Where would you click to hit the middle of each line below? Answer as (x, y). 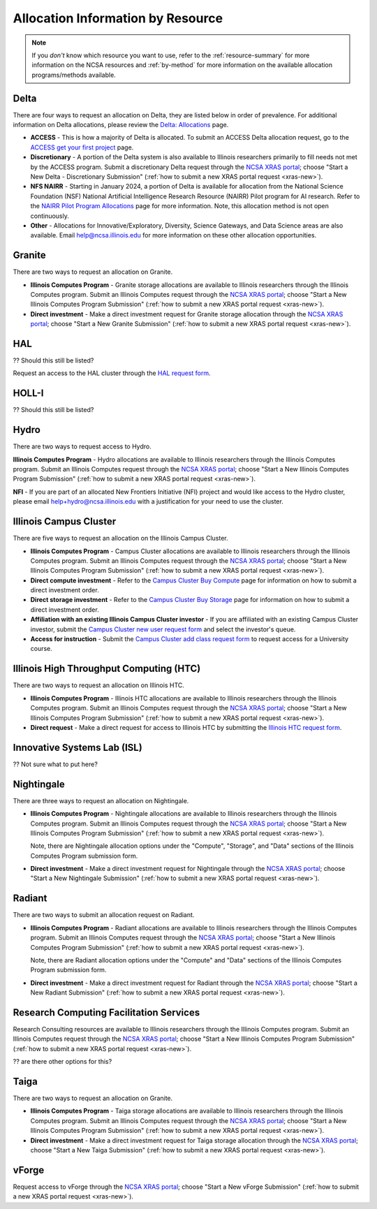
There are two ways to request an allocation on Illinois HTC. (99, 685)
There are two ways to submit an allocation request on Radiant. (104, 915)
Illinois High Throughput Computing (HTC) (107, 669)
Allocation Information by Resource (118, 18)
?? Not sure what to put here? (55, 764)
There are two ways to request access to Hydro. (82, 446)
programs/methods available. (74, 75)
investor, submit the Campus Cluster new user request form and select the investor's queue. (163, 629)
